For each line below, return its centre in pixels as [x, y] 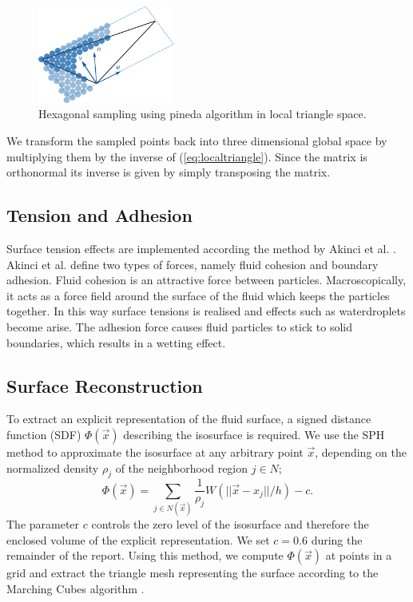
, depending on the [361, 452]
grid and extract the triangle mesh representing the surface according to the [193, 573]
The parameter [43, 524]
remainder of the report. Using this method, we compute [145, 555]
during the [337, 539]
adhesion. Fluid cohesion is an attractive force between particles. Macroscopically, [206, 280]
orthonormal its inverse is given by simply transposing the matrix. [169, 172]
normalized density [53, 467]
